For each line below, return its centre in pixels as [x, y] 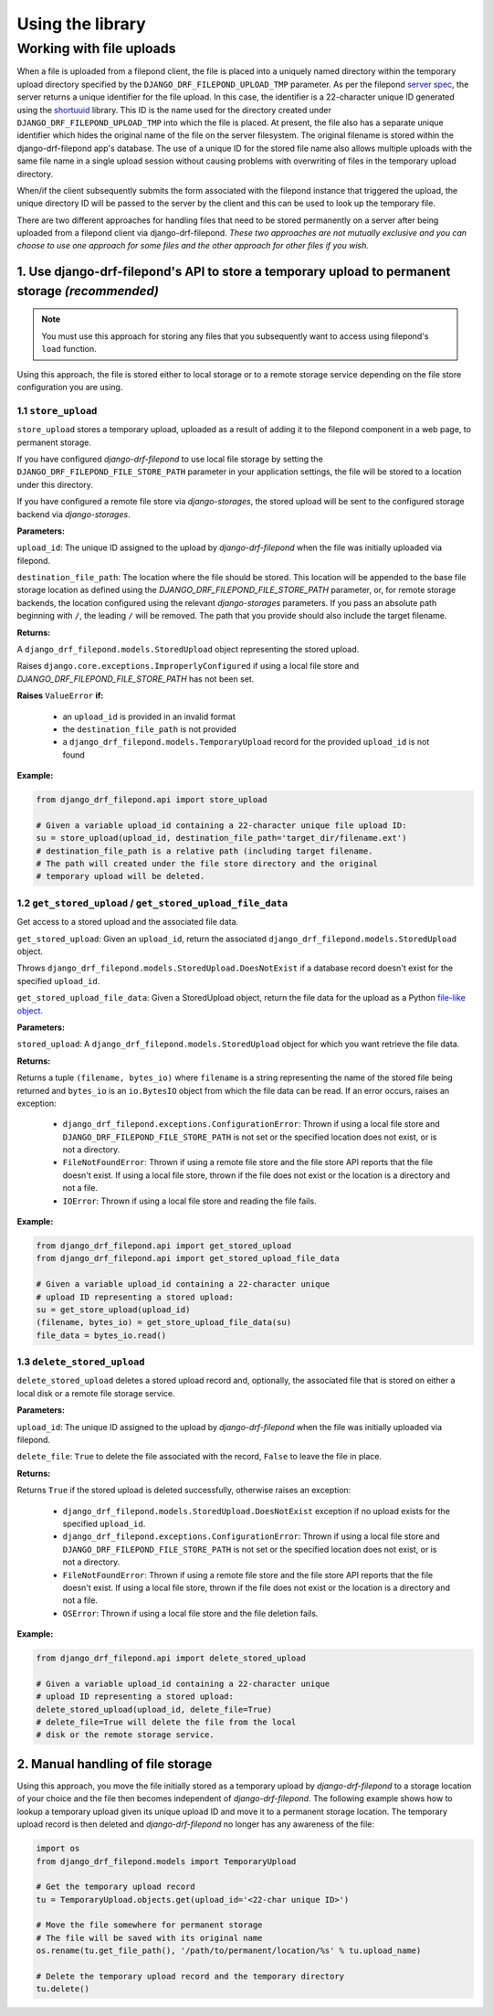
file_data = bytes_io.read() [101, 1335]
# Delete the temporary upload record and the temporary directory [190, 1977]
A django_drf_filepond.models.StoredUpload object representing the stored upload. [188, 650]
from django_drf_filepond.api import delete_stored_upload [171, 1658]
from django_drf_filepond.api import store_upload [152, 800]
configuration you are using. [70, 387]
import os [58, 1849]
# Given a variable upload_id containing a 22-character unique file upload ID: [221, 825]
